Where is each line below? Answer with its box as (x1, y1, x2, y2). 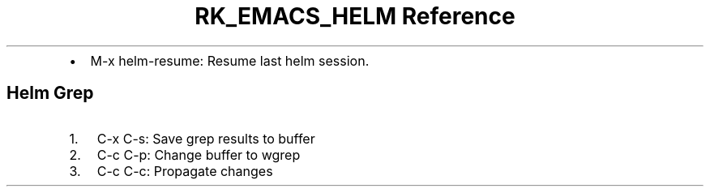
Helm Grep (6, 83, 94, 104)
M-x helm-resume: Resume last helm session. (90, 52, 370, 69)
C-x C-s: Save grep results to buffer (96, 130, 315, 147)
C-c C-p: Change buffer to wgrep (96, 146, 301, 163)
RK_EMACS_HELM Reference (195, 2, 515, 30)
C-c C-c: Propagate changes (96, 162, 273, 179)
